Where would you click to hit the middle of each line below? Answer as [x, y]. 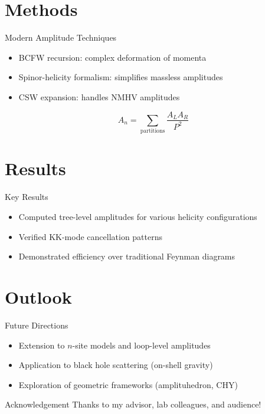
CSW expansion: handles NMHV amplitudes [99, 96]
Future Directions [37, 325]
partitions [153, 131]
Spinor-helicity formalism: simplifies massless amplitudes [121, 77]
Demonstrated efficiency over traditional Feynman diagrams [127, 256]
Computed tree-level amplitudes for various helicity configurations [138, 217]
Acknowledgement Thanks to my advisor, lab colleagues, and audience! [133, 404]
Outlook [38, 296]
